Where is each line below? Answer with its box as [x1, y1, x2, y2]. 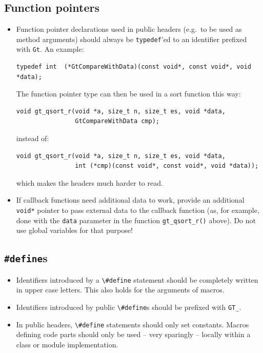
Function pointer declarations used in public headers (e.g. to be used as [16, 24, 242, 34]
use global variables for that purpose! [16, 225, 133, 236]
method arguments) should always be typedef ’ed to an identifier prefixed [16, 33, 247, 44]
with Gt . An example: [16, 44, 84, 54]
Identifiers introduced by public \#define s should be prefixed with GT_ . [16, 301, 241, 312]
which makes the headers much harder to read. [16, 177, 163, 188]
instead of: [16, 133, 49, 144]
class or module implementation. [16, 339, 118, 349]
